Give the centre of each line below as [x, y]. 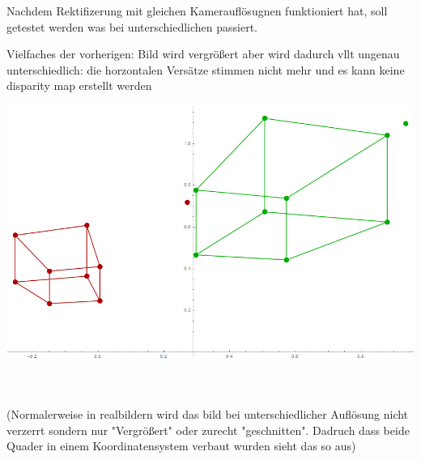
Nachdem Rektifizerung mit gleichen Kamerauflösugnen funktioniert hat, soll [197, 11]
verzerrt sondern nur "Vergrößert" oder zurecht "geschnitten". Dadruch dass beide [208, 430]
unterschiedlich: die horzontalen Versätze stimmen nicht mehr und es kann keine [206, 69]
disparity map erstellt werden [79, 85]
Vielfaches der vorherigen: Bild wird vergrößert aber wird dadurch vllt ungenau [203, 54]
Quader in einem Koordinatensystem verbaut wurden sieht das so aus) [181, 446]
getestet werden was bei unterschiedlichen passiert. [132, 26]
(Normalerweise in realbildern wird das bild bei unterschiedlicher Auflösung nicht [208, 414]
